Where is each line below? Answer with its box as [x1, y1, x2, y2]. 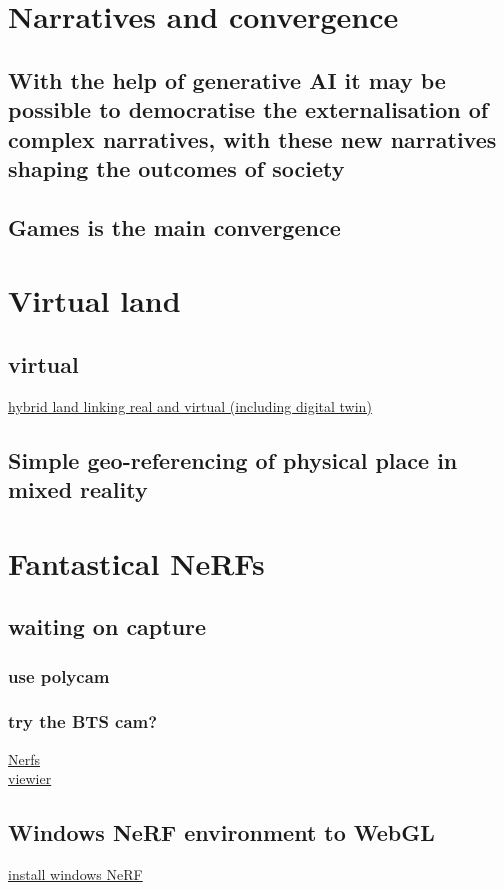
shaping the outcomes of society [8, 152, 345, 183]
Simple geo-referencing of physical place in [8, 444, 458, 475]
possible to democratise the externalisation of [8, 94, 489, 125]
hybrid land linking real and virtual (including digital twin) [8, 395, 372, 416]
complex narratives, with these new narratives [8, 123, 497, 154]
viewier [8, 768, 52, 789]
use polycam [8, 663, 110, 688]
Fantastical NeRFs [8, 542, 265, 583]
